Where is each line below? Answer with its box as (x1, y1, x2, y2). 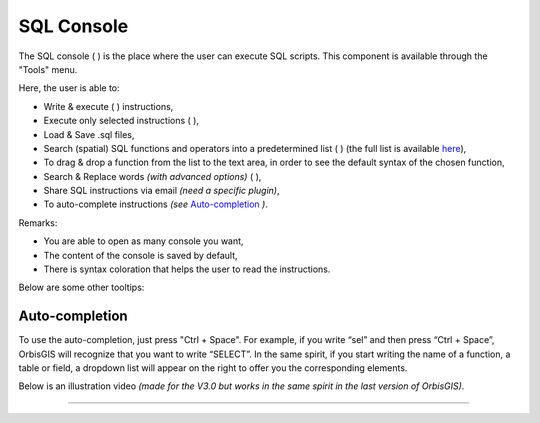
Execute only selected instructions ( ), (43, 115, 200, 127)
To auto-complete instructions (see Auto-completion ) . (43, 198, 269, 210)
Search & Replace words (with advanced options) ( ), (43, 170, 262, 182)
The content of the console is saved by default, (43, 249, 239, 261)
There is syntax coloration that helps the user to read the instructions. (43, 263, 331, 275)
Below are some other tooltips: (18, 281, 145, 294)
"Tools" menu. (18, 63, 78, 75)
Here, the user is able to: (18, 82, 120, 94)
